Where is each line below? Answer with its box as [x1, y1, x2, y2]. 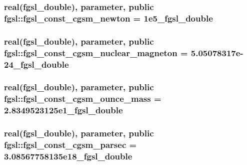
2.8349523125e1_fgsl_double [4, 104, 123, 116]
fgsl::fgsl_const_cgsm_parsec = [4, 138, 137, 150]
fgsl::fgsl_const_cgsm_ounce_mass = [4, 92, 161, 105]
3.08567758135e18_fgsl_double [4, 149, 132, 162]
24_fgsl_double [4, 58, 69, 70]
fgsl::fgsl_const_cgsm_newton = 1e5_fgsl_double [4, 12, 213, 24]
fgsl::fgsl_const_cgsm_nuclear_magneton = [4, 46, 188, 59]
